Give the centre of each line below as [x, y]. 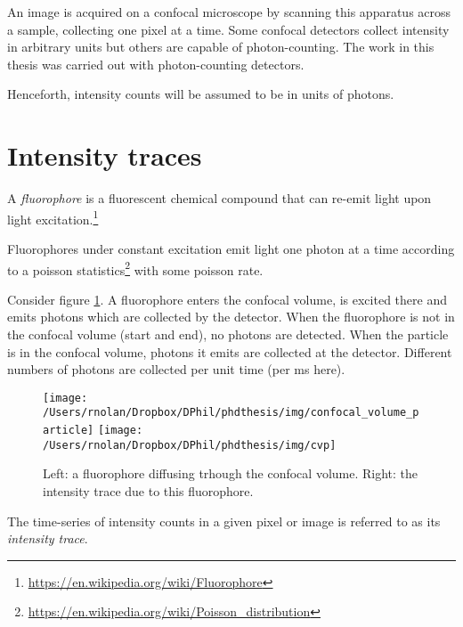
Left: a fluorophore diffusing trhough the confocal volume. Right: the [231, 473]
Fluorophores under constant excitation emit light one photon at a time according [231, 248]
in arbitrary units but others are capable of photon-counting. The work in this [221, 47]
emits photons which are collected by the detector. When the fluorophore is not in [231, 317]
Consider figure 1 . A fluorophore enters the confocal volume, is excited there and [227, 299]
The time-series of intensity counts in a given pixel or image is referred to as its [224, 521]
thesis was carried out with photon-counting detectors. [156, 64]
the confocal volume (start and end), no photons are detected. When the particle [228, 334]
